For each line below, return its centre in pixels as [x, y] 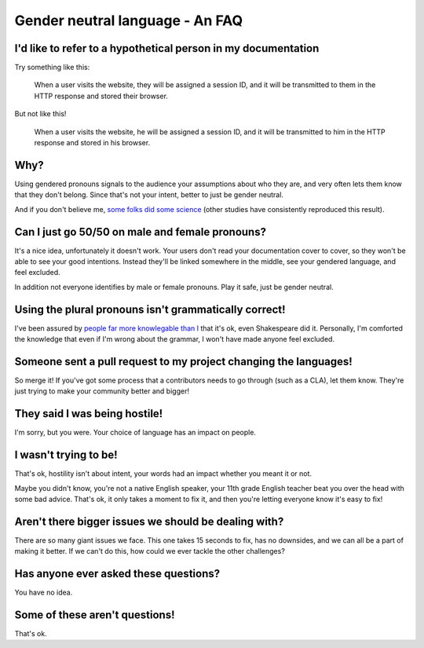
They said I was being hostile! [89, 414]
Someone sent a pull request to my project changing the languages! [183, 361]
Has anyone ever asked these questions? [117, 574]
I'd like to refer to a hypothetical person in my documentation [167, 48]
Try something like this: [52, 68]
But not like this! [40, 114]
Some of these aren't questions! [95, 615]
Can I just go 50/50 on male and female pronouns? [141, 232]
